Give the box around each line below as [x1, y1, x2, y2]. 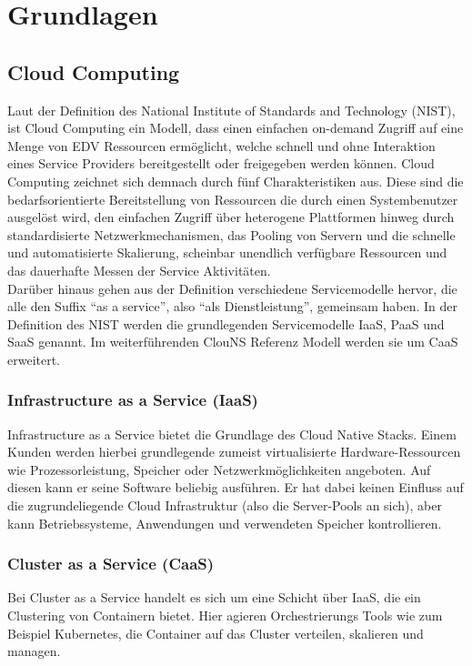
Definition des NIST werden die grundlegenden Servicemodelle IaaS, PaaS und [7, 314, 445, 333]
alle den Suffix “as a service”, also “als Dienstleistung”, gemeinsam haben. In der [7, 297, 458, 316]
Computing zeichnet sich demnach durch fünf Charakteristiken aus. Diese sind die [7, 171, 464, 190]
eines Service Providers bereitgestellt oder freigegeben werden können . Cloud [7, 154, 435, 173]
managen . [7, 641, 61, 661]
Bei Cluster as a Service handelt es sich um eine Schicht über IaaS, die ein [7, 588, 421, 607]
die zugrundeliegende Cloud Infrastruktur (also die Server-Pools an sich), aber [7, 496, 442, 515]
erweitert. [7, 349, 61, 368]
